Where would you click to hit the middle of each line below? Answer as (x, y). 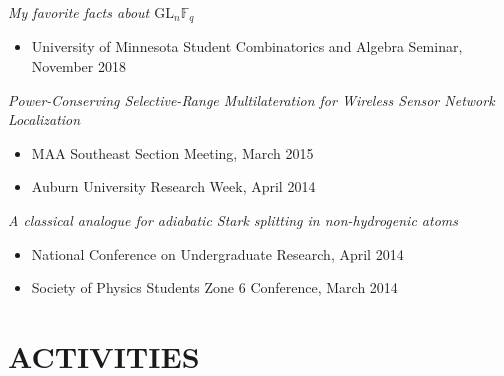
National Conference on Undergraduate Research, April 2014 (217, 253)
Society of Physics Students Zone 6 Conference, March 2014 (214, 287)
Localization (44, 119)
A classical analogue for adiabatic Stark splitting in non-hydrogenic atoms (233, 220)
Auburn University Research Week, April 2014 (173, 186)
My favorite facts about (79, 12)
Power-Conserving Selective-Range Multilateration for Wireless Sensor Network (251, 99)
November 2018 (78, 66)
